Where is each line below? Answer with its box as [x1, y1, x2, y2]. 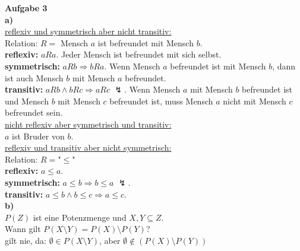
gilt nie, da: [5, 234, 47, 246]
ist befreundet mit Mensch [97, 36, 194, 49]
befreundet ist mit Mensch [170, 59, 266, 72]
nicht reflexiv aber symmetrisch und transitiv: [5, 117, 172, 130]
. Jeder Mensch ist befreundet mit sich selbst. [56, 48, 222, 61]
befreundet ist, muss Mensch [109, 94, 213, 107]
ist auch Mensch [5, 71, 64, 84]
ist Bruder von [12, 129, 65, 142]
